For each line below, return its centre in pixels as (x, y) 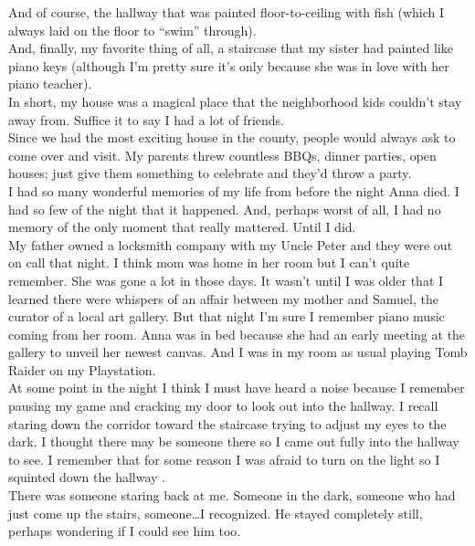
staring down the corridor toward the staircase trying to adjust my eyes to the (227, 423)
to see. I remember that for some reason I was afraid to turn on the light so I (224, 459)
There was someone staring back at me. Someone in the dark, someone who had (232, 495)
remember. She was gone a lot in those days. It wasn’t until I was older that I (226, 280)
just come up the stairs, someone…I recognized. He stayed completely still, (216, 513)
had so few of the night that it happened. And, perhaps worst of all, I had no (225, 209)
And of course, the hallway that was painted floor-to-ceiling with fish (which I (227, 12)
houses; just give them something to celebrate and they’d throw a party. (210, 173)
